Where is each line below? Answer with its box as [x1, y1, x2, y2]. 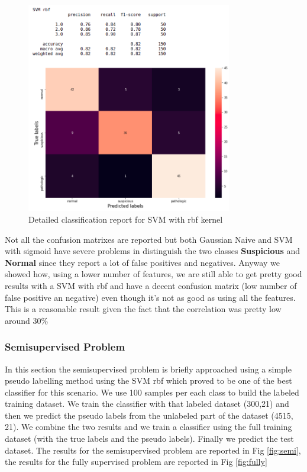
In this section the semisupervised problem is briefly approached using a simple [5, 362, 292, 375]
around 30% [5, 314, 49, 326]
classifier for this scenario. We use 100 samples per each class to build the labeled [5, 386, 299, 398]
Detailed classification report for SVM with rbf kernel [28, 213, 223, 225]
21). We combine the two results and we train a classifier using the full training [5, 420, 292, 433]
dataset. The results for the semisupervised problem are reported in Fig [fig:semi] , [5, 444, 301, 456]
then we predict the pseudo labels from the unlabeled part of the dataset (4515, [5, 409, 293, 421]
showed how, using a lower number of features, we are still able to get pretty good [5, 268, 302, 280]
